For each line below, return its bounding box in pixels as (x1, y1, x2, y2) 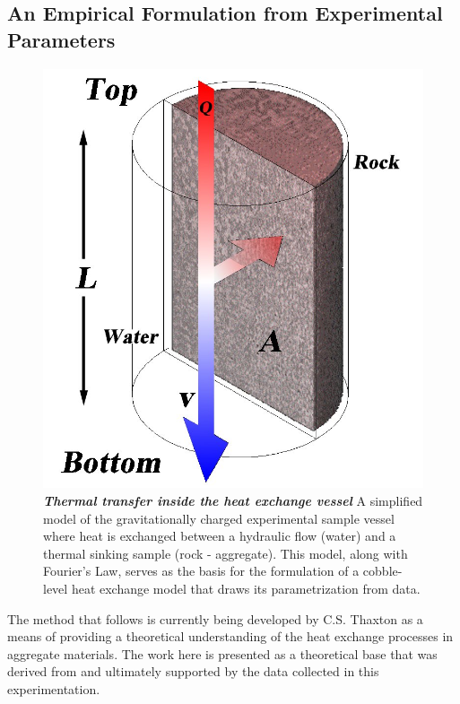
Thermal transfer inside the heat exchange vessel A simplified (43, 491, 423, 509)
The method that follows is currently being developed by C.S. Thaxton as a (7, 609, 423, 628)
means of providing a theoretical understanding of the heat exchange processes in (7, 627, 454, 646)
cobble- (362, 561, 403, 580)
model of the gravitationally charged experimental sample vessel (43, 508, 395, 527)
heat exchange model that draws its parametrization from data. (71, 578, 421, 597)
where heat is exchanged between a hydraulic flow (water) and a (43, 526, 396, 545)
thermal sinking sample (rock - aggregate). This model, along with (43, 543, 408, 562)
